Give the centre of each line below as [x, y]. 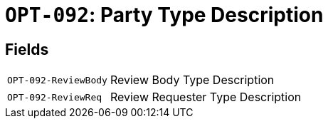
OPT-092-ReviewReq [55, 97]
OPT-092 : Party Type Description [164, 15]
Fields [27, 49]
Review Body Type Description [192, 80]
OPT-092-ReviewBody [57, 80]
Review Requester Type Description [206, 97]
